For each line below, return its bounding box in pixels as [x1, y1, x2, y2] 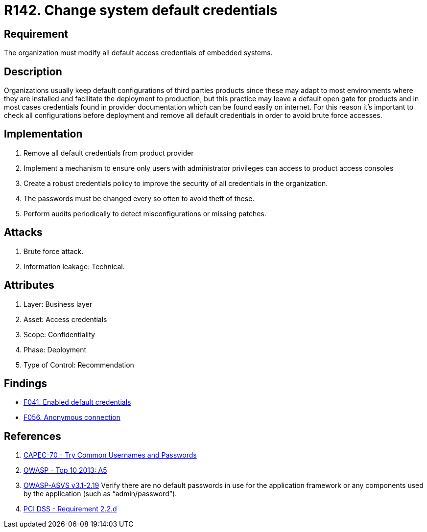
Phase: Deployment [24, 345, 87, 354]
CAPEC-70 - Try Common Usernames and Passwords [24, 451, 197, 460]
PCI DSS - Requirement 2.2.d [24, 505, 117, 513]
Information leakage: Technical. [24, 262, 125, 271]
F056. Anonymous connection [24, 413, 120, 422]
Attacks [4, 226, 43, 239]
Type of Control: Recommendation [24, 360, 134, 369]
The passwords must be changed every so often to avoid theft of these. [24, 194, 255, 203]
